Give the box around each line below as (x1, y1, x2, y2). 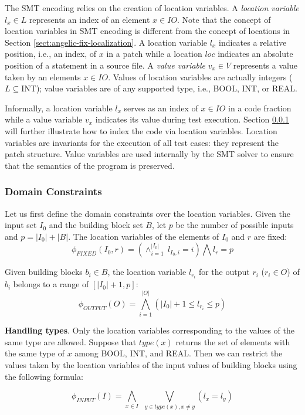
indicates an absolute (218, 47, 293, 60)
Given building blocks (5, 266, 83, 278)
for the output (198, 266, 250, 278)
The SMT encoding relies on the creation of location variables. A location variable (5, 2, 299, 13)
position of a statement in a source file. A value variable (5, 59, 206, 71)
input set (5, 219, 37, 231)
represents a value (233, 59, 297, 71)
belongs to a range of (13, 278, 89, 290)
